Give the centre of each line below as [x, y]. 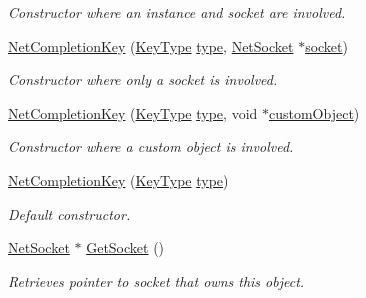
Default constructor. [69, 213]
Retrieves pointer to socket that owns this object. [156, 280]
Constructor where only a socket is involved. [143, 79]
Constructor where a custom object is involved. [151, 146]
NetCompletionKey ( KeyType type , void [133, 112]
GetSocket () [125, 247]
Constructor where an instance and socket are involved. [177, 12]
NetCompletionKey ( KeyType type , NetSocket [151, 45]
